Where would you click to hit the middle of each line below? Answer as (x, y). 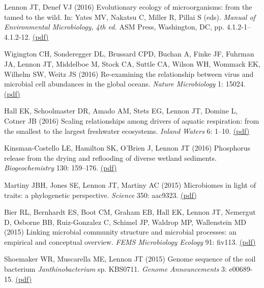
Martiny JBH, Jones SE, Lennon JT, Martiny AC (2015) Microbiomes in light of (130, 184)
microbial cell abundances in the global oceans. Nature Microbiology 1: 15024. (125, 84)
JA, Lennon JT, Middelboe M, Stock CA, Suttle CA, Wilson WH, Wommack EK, (132, 63)
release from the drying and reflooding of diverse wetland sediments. (110, 157)
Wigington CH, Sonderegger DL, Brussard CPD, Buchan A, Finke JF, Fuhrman (129, 54)
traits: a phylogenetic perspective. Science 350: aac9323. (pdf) (100, 195)
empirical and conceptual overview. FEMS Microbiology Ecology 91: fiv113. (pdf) (130, 241)
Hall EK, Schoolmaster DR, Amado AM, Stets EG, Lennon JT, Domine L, (121, 111)
